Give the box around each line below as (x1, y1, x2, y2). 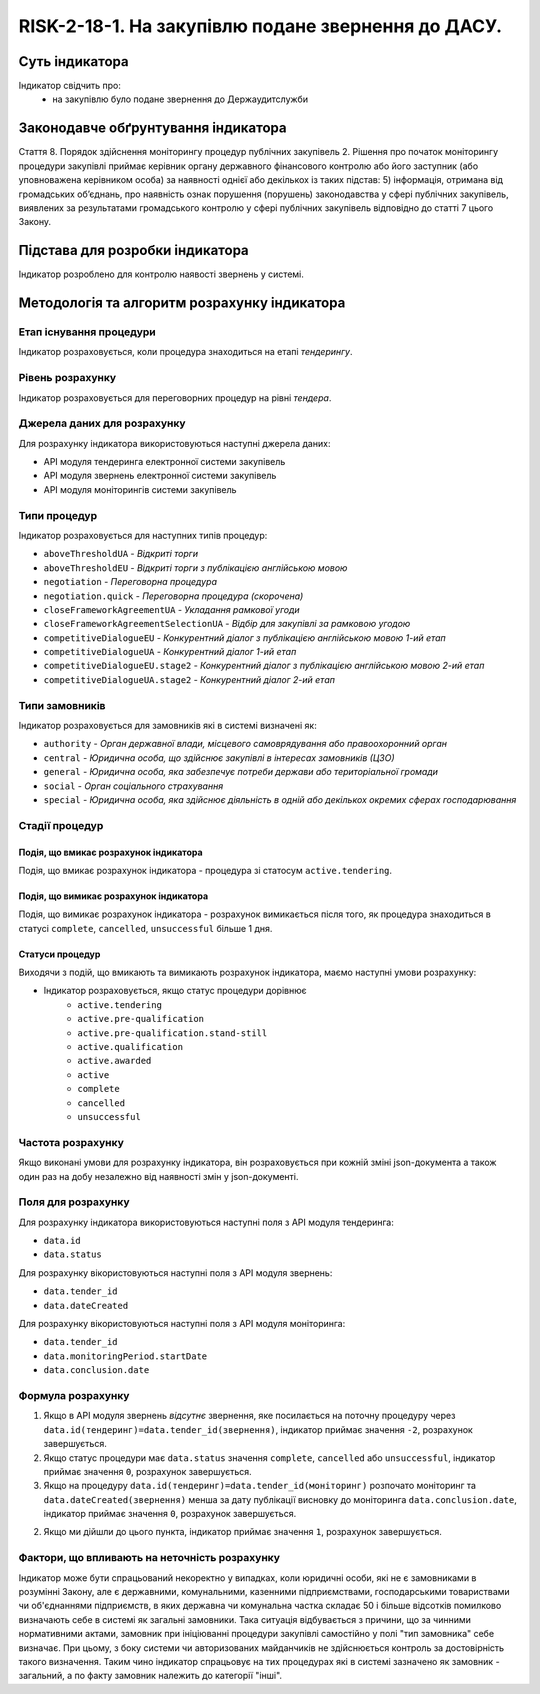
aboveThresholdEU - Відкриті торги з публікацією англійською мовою (43, 561, 348, 574)
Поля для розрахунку (18, 1195, 130, 1209)
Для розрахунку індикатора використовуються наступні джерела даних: (18, 437, 331, 449)
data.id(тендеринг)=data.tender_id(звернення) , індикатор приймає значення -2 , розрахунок (43, 1423, 474, 1435)
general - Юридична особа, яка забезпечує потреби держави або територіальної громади (43, 766, 439, 778)
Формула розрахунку (18, 1388, 130, 1402)
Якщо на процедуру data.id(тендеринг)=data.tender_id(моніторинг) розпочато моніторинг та (43, 1480, 477, 1492)
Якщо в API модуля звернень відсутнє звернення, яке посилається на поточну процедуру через (43, 1410, 456, 1422)
